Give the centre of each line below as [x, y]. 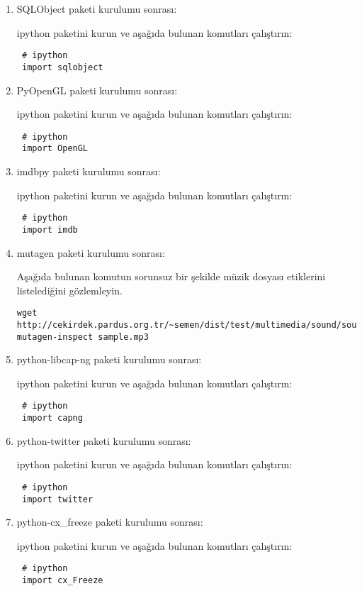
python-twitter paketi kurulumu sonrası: [104, 440]
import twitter [57, 499]
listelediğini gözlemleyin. [69, 290]
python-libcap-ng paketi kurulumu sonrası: [109, 359]
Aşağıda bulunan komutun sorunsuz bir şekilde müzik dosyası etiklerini [171, 276]
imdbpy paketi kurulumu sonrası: [89, 171]
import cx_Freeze [62, 581]
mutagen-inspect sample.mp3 [83, 337]
